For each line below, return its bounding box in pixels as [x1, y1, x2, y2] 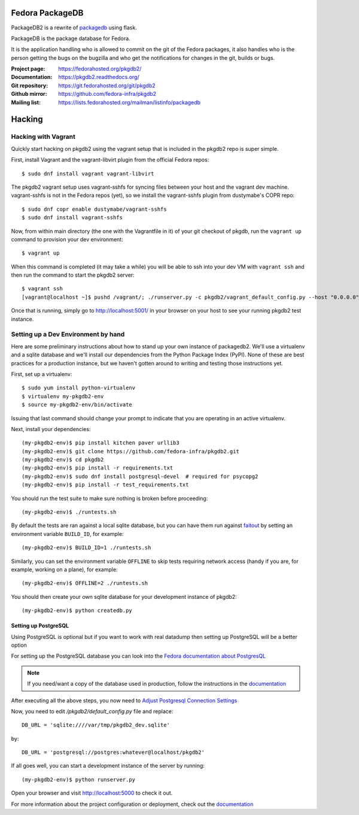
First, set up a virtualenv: [11, 370, 72, 377]
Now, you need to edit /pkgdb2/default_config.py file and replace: [11, 707, 174, 715]
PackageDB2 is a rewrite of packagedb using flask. [11, 24, 137, 31]
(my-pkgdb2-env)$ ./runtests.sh [22, 509, 117, 516]
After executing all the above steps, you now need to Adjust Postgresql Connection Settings [11, 696, 238, 704]
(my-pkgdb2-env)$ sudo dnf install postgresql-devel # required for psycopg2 [22, 473, 258, 480]
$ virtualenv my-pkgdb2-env [22, 393, 104, 399]
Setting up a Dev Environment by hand [11, 330, 125, 338]
